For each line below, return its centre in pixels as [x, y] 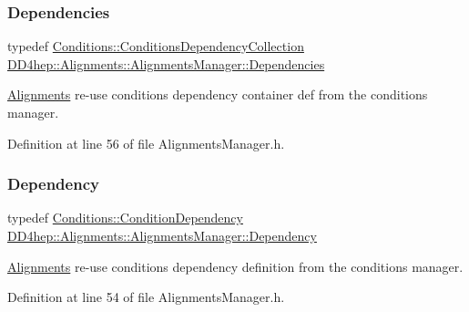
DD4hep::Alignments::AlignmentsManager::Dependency [162, 235]
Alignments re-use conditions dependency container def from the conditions [218, 94]
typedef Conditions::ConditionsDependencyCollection [156, 46]
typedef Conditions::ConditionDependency [125, 218]
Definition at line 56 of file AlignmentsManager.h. [146, 143]
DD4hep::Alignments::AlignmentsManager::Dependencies [166, 63]
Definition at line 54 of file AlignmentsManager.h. [146, 297]
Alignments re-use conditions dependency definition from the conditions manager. [235, 266]
